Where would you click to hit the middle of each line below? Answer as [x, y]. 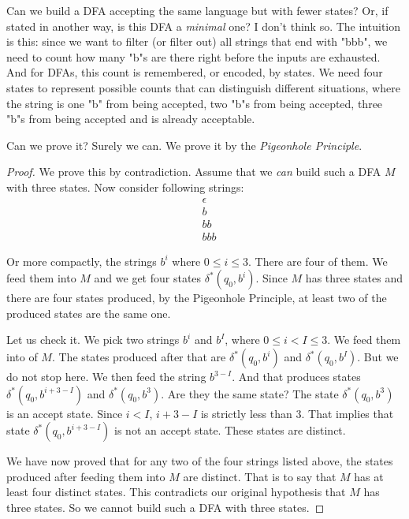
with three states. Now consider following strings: [125, 187]
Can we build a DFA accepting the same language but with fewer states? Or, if [197, 10]
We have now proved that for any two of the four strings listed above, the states [200, 461]
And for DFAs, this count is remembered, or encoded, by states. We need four [195, 72]
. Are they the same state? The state [250, 393]
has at [369, 476]
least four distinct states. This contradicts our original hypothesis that [176, 492]
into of [22, 357]
